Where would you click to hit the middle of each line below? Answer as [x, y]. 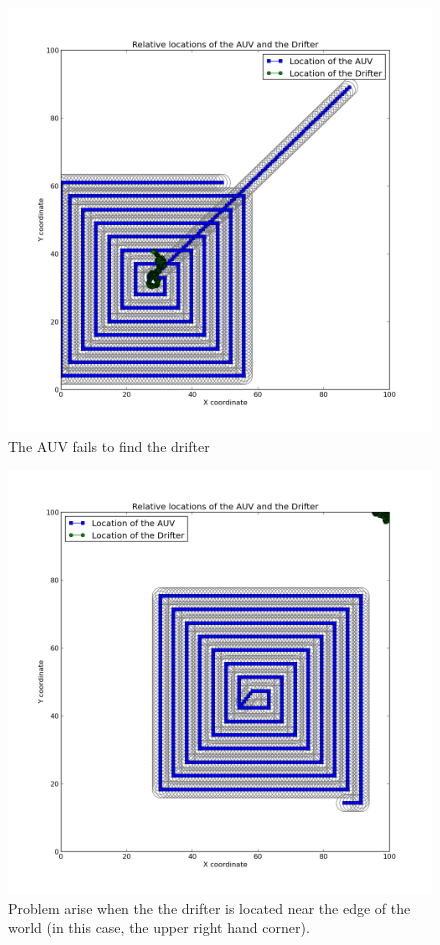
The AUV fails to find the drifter [109, 445]
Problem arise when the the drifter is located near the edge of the [209, 907]
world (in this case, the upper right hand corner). [159, 927]
